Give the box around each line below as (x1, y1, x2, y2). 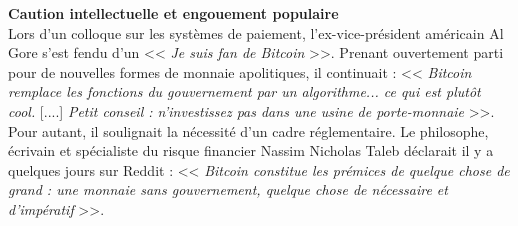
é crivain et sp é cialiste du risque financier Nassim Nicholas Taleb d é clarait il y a (8, 140, 494, 161)
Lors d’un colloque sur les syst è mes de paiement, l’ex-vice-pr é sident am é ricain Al (8, 22, 504, 43)
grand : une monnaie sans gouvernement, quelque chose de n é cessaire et (8, 179, 448, 200)
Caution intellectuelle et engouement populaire (8, 3, 339, 23)
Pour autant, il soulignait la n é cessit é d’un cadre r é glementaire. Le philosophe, (8, 120, 489, 141)
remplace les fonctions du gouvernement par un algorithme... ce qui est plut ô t (8, 81, 481, 102)
